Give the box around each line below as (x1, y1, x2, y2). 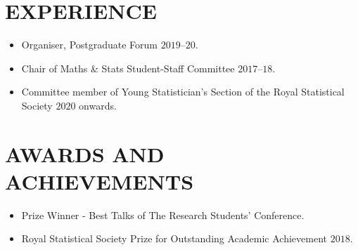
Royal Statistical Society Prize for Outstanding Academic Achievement (21, 231, 328, 246)
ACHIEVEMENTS (5, 166, 194, 195)
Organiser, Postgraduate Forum (21, 37, 158, 52)
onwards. (79, 98, 117, 112)
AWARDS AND (5, 139, 165, 168)
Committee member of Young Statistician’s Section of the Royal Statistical (21, 84, 345, 99)
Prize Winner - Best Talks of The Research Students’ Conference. (21, 207, 305, 222)
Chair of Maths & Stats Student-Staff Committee (21, 60, 235, 75)
